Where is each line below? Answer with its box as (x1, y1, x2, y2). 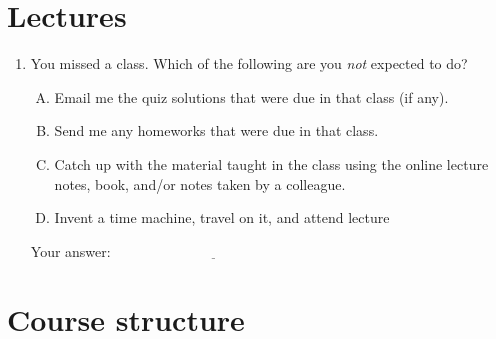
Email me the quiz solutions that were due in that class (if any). (54, 86, 449, 107)
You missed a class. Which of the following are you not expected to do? (30, 53, 468, 74)
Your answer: (30, 240, 111, 261)
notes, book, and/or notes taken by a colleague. (54, 173, 346, 194)
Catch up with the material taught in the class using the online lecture (54, 153, 489, 174)
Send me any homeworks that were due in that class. (54, 120, 379, 141)
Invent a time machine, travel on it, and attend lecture (54, 207, 390, 228)
